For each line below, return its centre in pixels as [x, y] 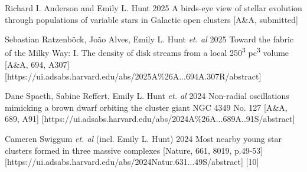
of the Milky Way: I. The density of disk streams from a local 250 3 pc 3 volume [147, 52]
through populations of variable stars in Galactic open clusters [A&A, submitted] [151, 19]
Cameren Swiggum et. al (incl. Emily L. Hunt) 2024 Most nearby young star [143, 138]
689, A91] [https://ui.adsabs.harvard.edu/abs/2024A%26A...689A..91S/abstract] [150, 119]
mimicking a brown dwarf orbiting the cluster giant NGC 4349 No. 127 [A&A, [146, 107]
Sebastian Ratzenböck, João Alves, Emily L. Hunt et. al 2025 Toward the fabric [149, 39]
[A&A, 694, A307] [37, 64]
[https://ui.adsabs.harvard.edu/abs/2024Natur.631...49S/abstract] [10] [132, 162]
